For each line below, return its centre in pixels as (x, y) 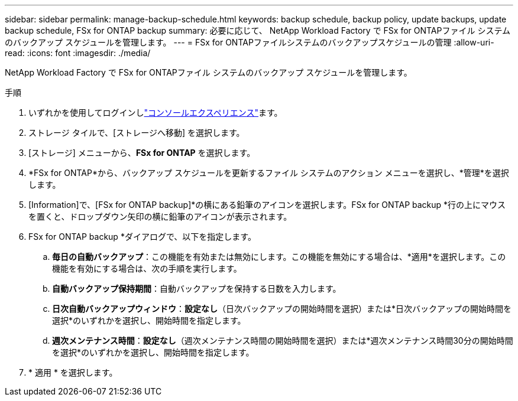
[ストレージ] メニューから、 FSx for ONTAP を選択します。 (142, 153)
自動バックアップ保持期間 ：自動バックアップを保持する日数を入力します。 (197, 288)
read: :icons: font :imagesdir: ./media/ (78, 53)
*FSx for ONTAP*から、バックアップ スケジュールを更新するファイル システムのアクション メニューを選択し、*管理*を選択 (269, 173)
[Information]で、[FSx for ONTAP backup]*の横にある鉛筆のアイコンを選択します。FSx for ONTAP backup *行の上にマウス (267, 205)
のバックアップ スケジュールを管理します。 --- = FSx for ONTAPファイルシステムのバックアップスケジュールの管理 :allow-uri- (250, 42)
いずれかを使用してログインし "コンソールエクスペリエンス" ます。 (156, 113)
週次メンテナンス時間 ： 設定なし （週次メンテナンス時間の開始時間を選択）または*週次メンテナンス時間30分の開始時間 (283, 340)
